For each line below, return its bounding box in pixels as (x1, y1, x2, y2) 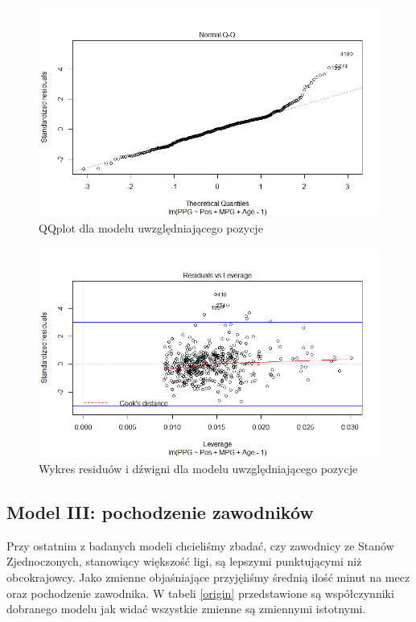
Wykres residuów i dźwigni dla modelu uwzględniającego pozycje (39, 459, 358, 476)
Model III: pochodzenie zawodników (6, 499, 314, 524)
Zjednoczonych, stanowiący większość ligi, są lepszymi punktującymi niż (6, 553, 362, 570)
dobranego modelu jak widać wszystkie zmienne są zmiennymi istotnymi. (6, 600, 366, 617)
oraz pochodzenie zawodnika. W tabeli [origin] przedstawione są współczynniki (6, 584, 394, 601)
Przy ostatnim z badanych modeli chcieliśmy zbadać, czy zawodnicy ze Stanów (6, 537, 394, 554)
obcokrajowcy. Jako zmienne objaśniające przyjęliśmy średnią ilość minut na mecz (6, 568, 410, 585)
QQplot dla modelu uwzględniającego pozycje (39, 219, 263, 236)
